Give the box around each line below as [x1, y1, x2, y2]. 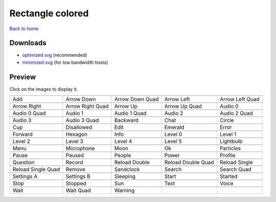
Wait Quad [65, 187, 91, 194]
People [114, 152, 131, 159]
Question [12, 159, 35, 166]
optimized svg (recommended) [22, 52, 87, 58]
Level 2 [12, 138, 30, 145]
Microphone [65, 145, 95, 152]
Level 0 [164, 131, 182, 138]
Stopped [65, 180, 86, 187]
